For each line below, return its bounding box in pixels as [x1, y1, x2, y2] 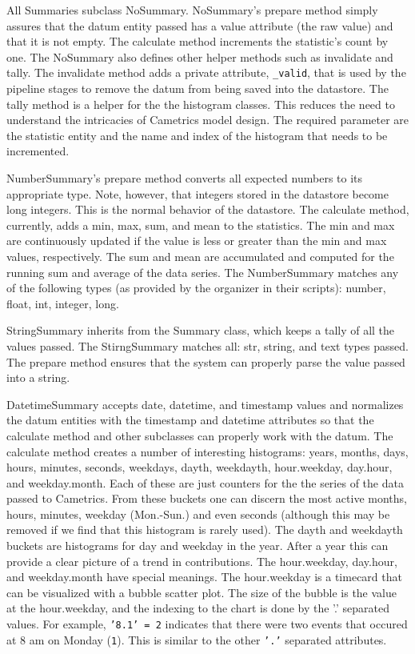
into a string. [6, 369, 70, 386]
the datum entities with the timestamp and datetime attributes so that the [6, 411, 374, 428]
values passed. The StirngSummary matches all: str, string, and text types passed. [6, 337, 409, 354]
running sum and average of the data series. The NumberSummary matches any [6, 263, 399, 280]
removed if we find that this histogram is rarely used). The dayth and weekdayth [6, 521, 403, 538]
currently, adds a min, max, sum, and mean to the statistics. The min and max [6, 216, 395, 233]
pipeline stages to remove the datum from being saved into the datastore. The [6, 80, 389, 97]
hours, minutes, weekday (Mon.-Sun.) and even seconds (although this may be [6, 505, 390, 522]
